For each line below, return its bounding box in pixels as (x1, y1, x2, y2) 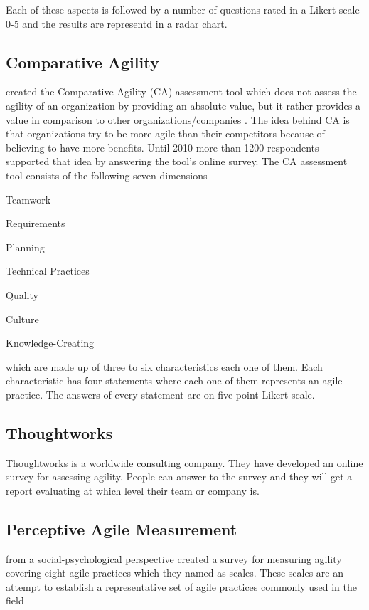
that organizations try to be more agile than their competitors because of (6, 126, 325, 141)
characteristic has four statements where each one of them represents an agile (6, 373, 343, 388)
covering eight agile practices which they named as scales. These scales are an (6, 565, 343, 580)
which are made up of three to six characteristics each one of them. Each (6, 359, 323, 374)
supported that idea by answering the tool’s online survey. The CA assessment (6, 154, 348, 169)
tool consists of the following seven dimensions (6, 167, 208, 182)
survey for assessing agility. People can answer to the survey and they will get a (6, 469, 353, 484)
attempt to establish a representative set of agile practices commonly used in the (6, 579, 358, 594)
